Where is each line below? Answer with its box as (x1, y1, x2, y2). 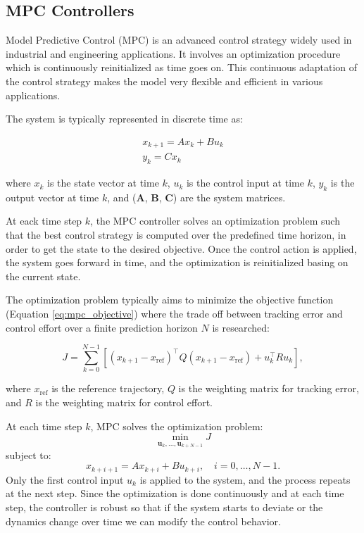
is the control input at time (186, 175, 304, 190)
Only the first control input (6, 472, 124, 487)
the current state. (6, 268, 81, 283)
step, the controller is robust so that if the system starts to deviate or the (6, 499, 323, 514)
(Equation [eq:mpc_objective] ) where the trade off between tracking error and (6, 306, 343, 321)
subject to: (6, 447, 51, 462)
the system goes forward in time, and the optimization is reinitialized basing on (6, 255, 349, 270)
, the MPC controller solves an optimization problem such (90, 213, 340, 228)
